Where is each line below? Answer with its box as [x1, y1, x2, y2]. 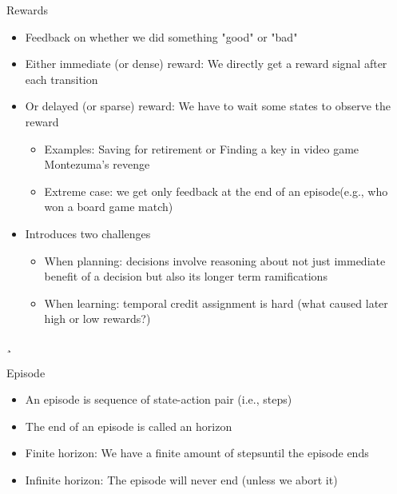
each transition [25, 70, 98, 87]
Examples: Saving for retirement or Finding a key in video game [44, 140, 359, 157]
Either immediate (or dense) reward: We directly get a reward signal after [25, 55, 387, 72]
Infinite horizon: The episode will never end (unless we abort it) [25, 471, 338, 488]
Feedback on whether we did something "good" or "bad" [25, 28, 298, 45]
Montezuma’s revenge [44, 156, 150, 173]
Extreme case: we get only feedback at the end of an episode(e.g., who [44, 182, 388, 199]
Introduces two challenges [25, 225, 151, 241]
